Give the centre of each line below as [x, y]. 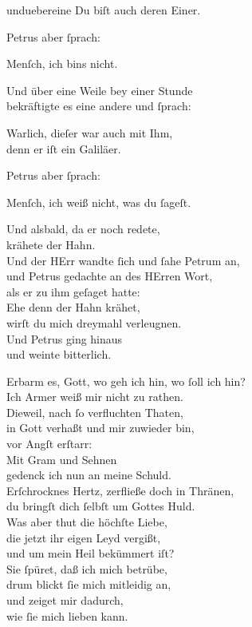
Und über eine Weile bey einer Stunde [100, 90]
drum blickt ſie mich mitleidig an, [89, 584]
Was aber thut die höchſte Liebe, [87, 522]
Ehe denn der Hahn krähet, [73, 307]
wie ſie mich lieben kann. [67, 615]
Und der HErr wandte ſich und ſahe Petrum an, [123, 260]
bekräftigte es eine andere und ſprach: [99, 106]
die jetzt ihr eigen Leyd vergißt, [84, 537]
